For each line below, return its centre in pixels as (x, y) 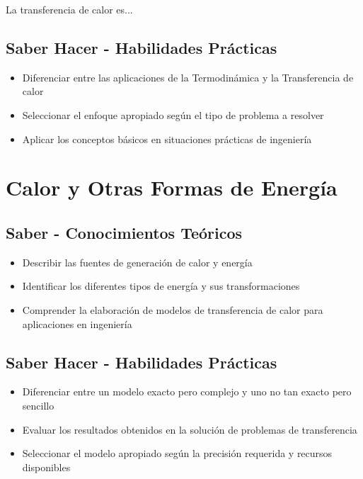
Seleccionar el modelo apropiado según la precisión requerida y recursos (177, 453)
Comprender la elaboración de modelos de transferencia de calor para (173, 309)
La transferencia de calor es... (69, 9)
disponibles (46, 467)
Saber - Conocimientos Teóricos (124, 232)
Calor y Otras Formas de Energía (172, 187)
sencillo (38, 405)
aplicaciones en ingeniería (77, 323)
